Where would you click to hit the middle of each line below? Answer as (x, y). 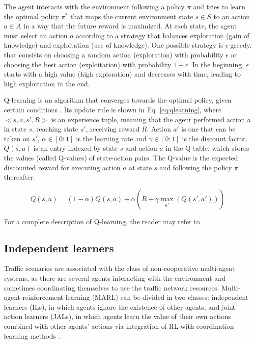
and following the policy (196, 167)
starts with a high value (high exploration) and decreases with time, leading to (122, 74)
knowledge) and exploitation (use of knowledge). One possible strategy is (114, 45)
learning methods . (32, 335)
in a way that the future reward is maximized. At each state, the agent (130, 26)
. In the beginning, (216, 64)
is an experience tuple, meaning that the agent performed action (148, 119)
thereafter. (20, 177)
